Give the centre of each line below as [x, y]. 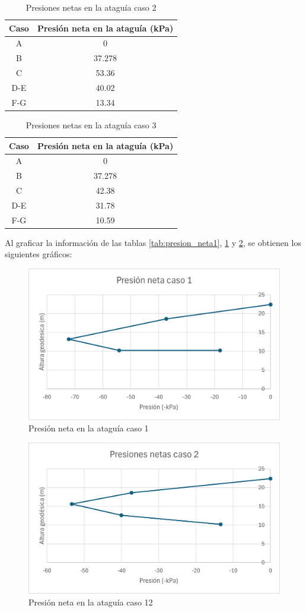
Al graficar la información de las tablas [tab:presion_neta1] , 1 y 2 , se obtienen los [153, 242]
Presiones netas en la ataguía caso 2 [91, 7]
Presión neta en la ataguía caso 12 [91, 602]
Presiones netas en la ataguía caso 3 [91, 124]
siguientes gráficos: [39, 254]
